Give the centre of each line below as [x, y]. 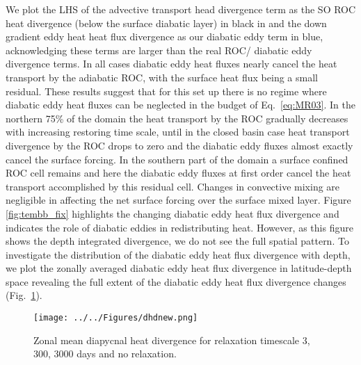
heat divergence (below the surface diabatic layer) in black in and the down [166, 23]
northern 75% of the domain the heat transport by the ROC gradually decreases [177, 118]
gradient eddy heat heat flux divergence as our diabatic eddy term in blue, [165, 36]
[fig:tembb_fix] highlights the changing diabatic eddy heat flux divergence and [173, 213]
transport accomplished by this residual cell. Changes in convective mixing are [173, 186]
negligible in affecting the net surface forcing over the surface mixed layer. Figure [178, 200]
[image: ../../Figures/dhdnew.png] [116, 318]
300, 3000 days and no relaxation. [105, 354]
